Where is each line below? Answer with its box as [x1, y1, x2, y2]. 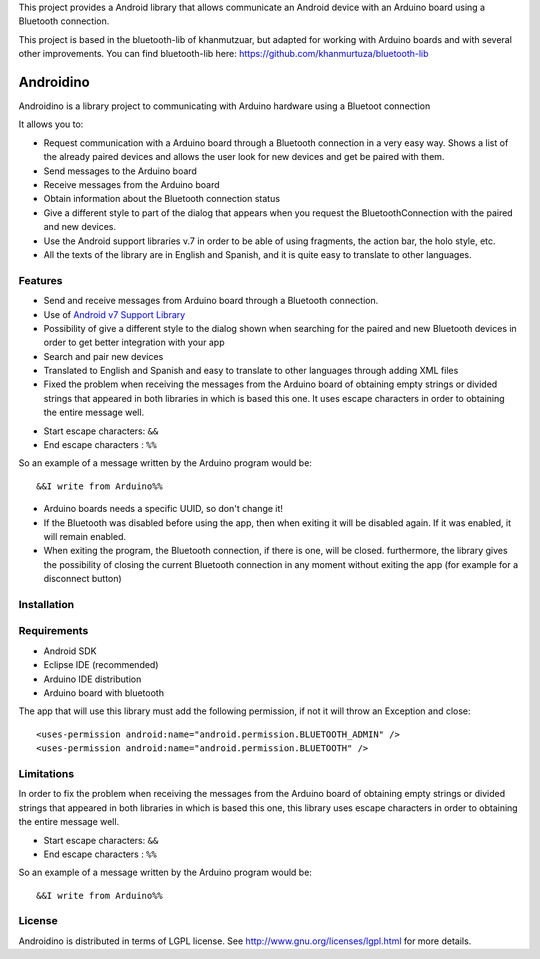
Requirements [18, 624, 89, 638]
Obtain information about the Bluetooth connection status [43, 193, 280, 205]
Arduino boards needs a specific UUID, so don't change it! [43, 503, 284, 515]
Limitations [18, 766, 75, 780]
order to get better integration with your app [43, 336, 225, 349]
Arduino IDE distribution [43, 673, 142, 685]
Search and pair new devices [43, 350, 164, 362]
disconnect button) [43, 573, 122, 585]
